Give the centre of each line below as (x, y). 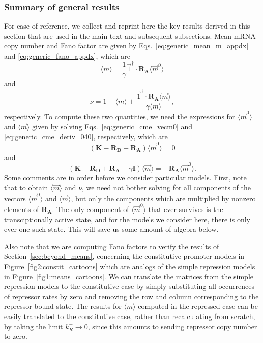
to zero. (16, 336)
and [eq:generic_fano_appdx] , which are (67, 56)
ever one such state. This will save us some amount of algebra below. (111, 229)
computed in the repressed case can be (198, 306)
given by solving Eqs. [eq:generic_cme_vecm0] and (112, 126)
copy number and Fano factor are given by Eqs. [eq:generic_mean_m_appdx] (126, 46)
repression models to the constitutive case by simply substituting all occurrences (129, 286)
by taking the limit (34, 326)
